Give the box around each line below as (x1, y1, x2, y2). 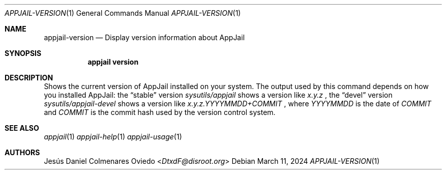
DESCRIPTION (5, 73, 53, 82)
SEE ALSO (5, 124, 39, 132)
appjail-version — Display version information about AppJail (44, 33, 245, 42)
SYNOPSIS (5, 49, 42, 57)
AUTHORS (5, 148, 40, 157)
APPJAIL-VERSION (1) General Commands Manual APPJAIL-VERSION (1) (5, 9, 241, 17)
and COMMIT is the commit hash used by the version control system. (44, 108, 276, 117)
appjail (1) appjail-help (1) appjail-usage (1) (44, 132, 182, 141)
